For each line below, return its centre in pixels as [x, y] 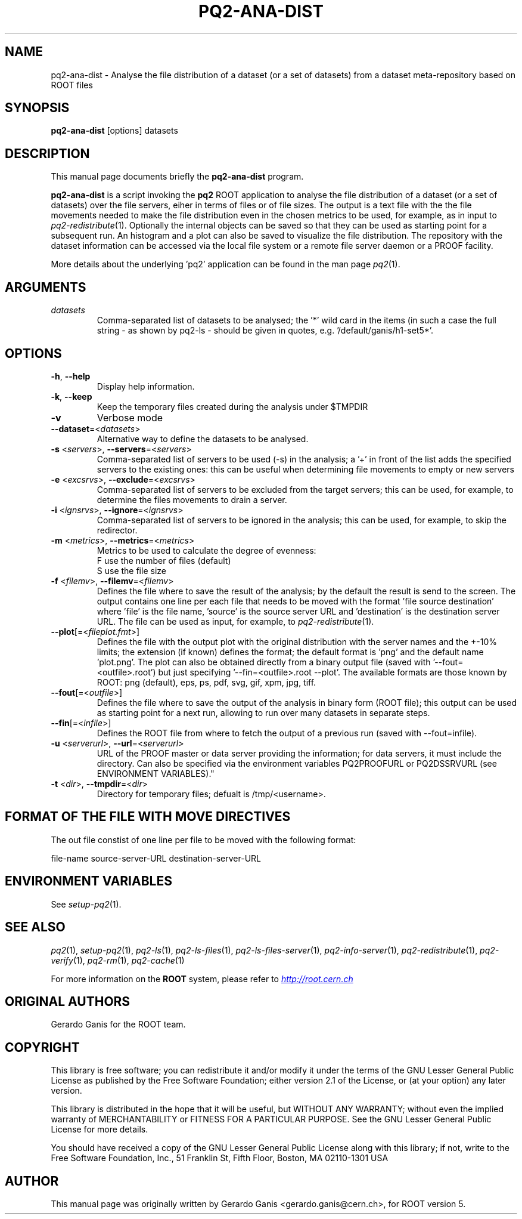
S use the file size [131, 570]
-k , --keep [72, 396]
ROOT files [72, 85]
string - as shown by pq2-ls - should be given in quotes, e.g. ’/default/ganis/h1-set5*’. [265, 331]
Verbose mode [130, 417]
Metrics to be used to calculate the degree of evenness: [206, 550]
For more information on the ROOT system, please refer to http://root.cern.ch [202, 979]
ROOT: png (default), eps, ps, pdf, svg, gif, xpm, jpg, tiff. [206, 682]
